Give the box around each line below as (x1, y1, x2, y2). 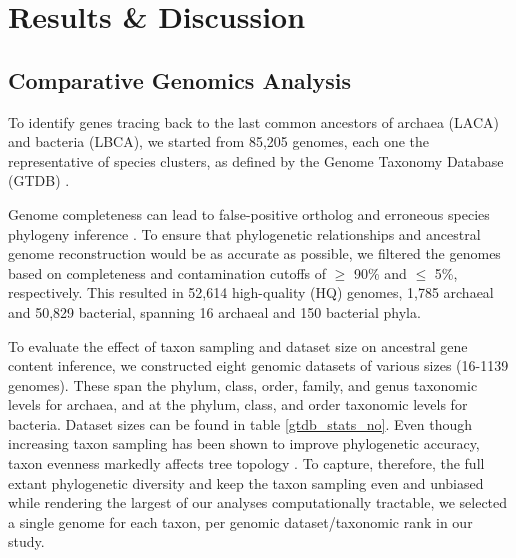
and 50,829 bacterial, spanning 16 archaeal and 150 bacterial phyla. (8, 301, 421, 322)
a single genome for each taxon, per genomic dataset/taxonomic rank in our (8, 511, 473, 532)
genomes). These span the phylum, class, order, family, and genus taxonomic (8, 374, 478, 395)
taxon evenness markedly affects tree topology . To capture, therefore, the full (8, 453, 485, 474)
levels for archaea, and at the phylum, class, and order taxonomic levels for (8, 394, 468, 415)
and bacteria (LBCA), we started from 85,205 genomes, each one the (8, 131, 429, 152)
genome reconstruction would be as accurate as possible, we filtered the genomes (8, 243, 501, 264)
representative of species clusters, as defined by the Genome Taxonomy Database (8, 150, 504, 171)
